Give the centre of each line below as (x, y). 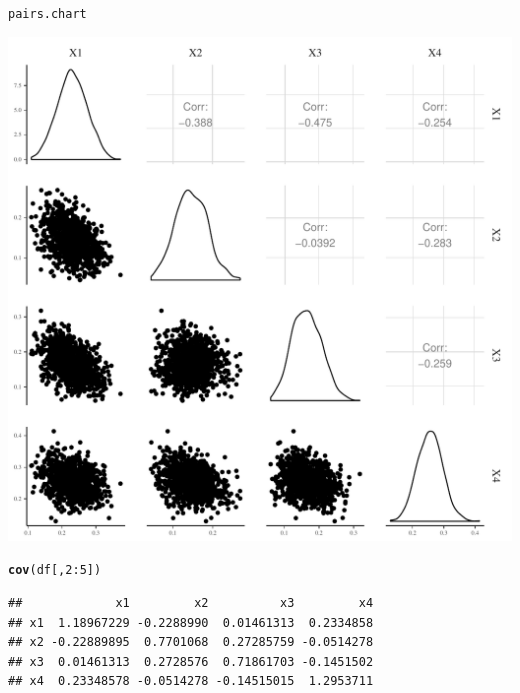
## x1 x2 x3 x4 (191, 602)
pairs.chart (47, 14)
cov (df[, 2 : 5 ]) (55, 570)
